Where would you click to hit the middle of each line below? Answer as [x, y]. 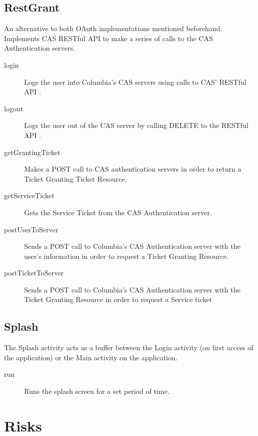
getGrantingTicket [32, 152]
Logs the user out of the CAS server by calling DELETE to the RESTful [136, 125]
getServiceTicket [29, 195]
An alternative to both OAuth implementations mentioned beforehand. [113, 28]
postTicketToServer [34, 273]
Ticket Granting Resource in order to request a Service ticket [118, 299]
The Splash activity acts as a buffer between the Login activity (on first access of [129, 347]
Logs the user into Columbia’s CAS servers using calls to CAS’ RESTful [135, 82]
